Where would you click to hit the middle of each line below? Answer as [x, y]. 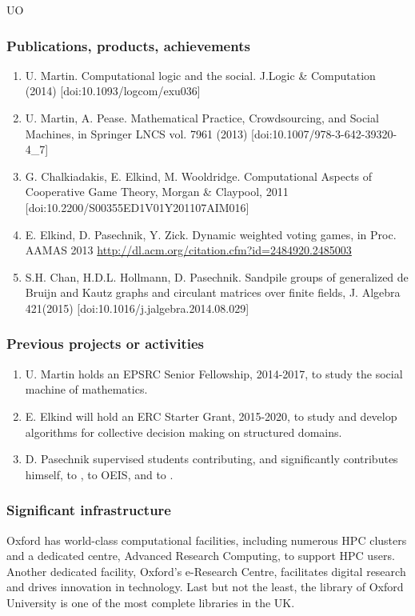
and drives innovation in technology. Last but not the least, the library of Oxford [205, 587]
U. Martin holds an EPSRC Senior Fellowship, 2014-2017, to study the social [214, 373]
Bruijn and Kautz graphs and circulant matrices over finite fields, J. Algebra [213, 292]
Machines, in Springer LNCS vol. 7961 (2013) [136, 133]
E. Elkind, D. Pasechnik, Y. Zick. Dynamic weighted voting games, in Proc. [211, 234]
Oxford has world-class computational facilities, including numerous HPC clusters [207, 540]
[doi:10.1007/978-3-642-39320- [324, 133]
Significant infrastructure [89, 510]
